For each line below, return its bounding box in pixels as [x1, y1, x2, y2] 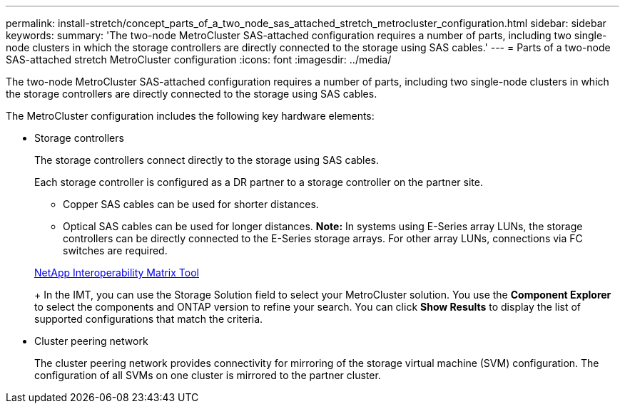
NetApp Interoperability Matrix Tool [34, 266, 199, 279]
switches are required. [63, 244, 168, 257]
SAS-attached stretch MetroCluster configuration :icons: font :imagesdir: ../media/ [6, 53, 392, 66]
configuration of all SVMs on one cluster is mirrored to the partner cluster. [34, 369, 381, 381]
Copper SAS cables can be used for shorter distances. [63, 198, 319, 210]
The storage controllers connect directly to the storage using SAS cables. [34, 154, 380, 166]
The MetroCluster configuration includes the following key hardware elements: [6, 110, 375, 122]
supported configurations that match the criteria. [34, 313, 263, 325]
